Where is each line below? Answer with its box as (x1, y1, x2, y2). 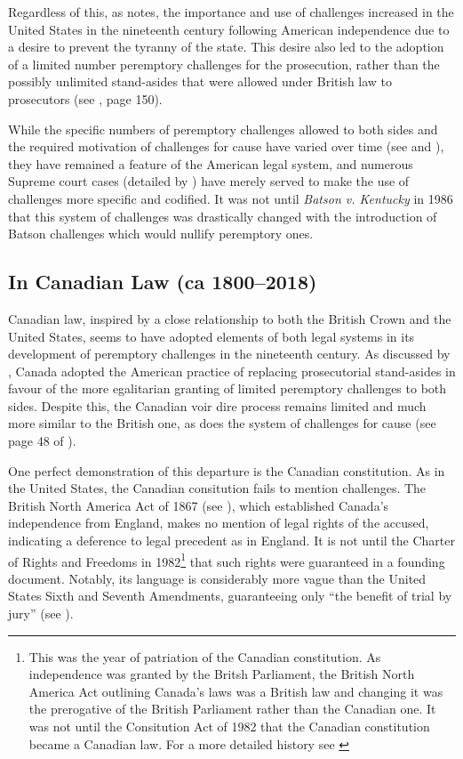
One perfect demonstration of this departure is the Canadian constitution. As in (8, 461, 445, 480)
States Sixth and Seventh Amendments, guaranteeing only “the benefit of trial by (8, 586, 452, 605)
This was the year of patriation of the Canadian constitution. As (28, 647, 381, 666)
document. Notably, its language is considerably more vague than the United (8, 569, 427, 587)
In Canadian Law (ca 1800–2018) (8, 268, 317, 295)
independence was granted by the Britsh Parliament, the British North (28, 665, 415, 683)
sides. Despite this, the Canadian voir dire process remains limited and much (8, 396, 427, 415)
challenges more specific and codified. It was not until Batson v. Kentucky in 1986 (8, 189, 453, 207)
